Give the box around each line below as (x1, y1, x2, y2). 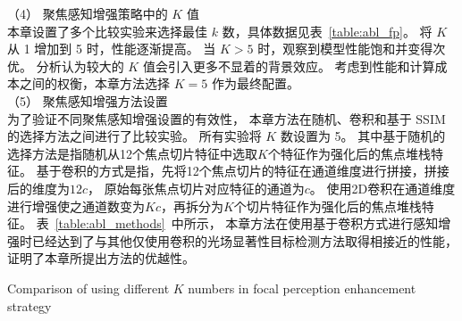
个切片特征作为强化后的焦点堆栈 (233, 196, 422, 215)
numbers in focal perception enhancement (188, 278, 416, 297)
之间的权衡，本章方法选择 (19, 74, 170, 93)
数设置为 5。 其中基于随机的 (280, 127, 446, 145)
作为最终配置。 (211, 74, 299, 93)
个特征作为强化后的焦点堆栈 (267, 144, 431, 162)
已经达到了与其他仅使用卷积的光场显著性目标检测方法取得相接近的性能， (31, 231, 458, 250)
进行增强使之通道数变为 (7, 196, 145, 215)
